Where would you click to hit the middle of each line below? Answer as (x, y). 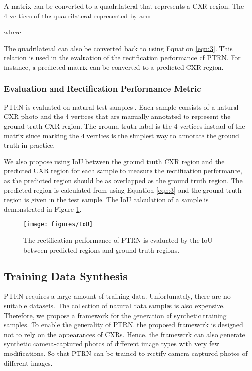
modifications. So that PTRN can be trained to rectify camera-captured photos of (126, 353)
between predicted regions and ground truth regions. (101, 249)
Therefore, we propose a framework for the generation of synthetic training (115, 315)
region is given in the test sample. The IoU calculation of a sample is (106, 199)
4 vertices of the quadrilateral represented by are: (77, 15)
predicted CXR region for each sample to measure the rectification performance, (123, 171)
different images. (28, 363)
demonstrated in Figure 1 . (43, 209)
